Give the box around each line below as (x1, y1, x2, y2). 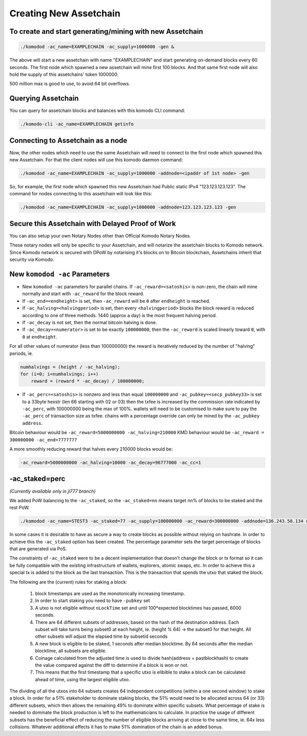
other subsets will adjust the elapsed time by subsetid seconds (35, 633, 168, 639)
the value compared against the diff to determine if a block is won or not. (35, 662, 189, 668)
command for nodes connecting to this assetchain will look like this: (9, 191, 152, 197)
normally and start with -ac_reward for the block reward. (22, 291, 144, 297)
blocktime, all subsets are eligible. (35, 648, 107, 654)
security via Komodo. (9, 256, 55, 263)
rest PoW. (9, 504, 30, 511)
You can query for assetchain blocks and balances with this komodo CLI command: (9, 107, 185, 114)
